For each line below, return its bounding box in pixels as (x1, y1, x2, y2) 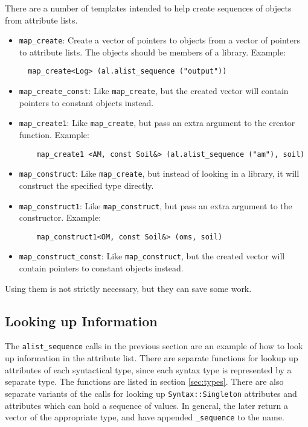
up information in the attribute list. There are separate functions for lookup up (5, 352, 298, 364)
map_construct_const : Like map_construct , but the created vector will (19, 250, 285, 262)
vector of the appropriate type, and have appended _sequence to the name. (5, 411, 284, 423)
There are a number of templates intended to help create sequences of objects (5, 2, 292, 14)
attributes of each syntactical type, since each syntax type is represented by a (5, 363, 292, 376)
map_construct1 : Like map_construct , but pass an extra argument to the (19, 199, 292, 212)
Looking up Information (5, 311, 158, 330)
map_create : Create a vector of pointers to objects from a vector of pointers (19, 34, 300, 46)
